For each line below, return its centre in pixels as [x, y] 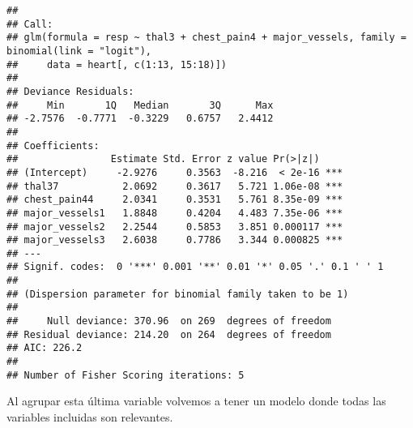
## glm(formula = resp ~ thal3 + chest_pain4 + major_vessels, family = [206, 38]
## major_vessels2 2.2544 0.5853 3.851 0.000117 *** [175, 227]
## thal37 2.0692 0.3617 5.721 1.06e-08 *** [175, 186]
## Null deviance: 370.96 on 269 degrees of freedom [169, 321]
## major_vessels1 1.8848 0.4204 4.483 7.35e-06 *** [175, 213]
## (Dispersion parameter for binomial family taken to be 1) [178, 294]
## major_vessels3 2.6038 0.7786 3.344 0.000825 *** [175, 240]
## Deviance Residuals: [70, 91]
